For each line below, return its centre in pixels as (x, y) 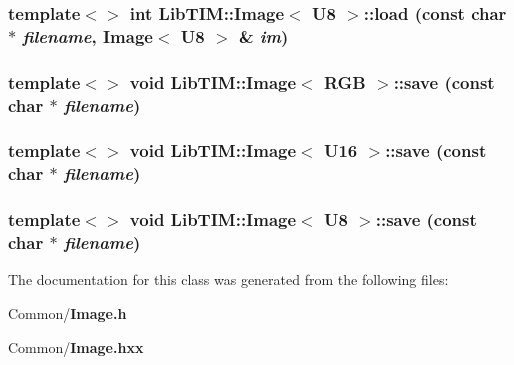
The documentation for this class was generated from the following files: (228, 279)
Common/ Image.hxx (76, 346)
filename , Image (87, 35)
